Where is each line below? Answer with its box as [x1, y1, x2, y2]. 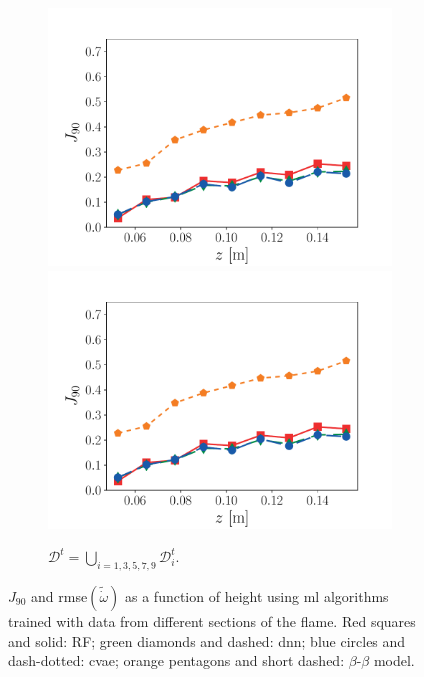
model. [373, 650, 415, 671]
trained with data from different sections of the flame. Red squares [8, 610, 416, 631]
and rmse [31, 585, 88, 606]
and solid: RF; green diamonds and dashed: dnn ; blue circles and [8, 630, 406, 651]
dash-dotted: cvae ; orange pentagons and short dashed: [8, 650, 345, 671]
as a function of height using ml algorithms [125, 585, 389, 606]
